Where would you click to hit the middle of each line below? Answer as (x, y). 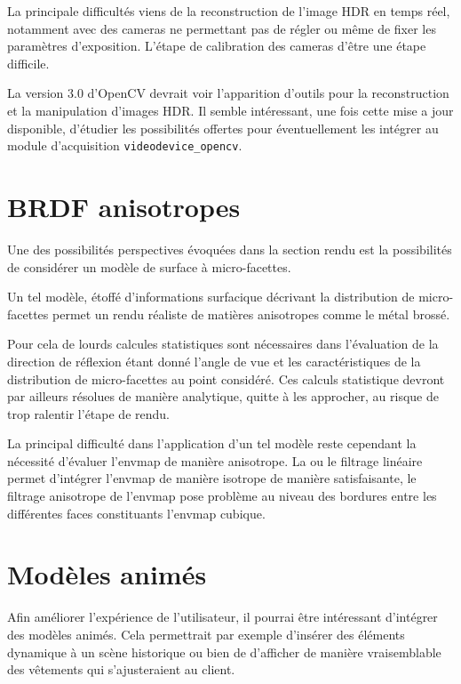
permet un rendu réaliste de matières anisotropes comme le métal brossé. (251, 314)
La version (36, 93)
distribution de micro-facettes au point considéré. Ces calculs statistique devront (226, 378)
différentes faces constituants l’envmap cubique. (136, 513)
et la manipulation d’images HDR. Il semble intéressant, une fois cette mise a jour (230, 110)
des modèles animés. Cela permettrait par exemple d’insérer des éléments (206, 634)
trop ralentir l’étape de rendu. (88, 413)
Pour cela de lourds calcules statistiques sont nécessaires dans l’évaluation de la (223, 344)
